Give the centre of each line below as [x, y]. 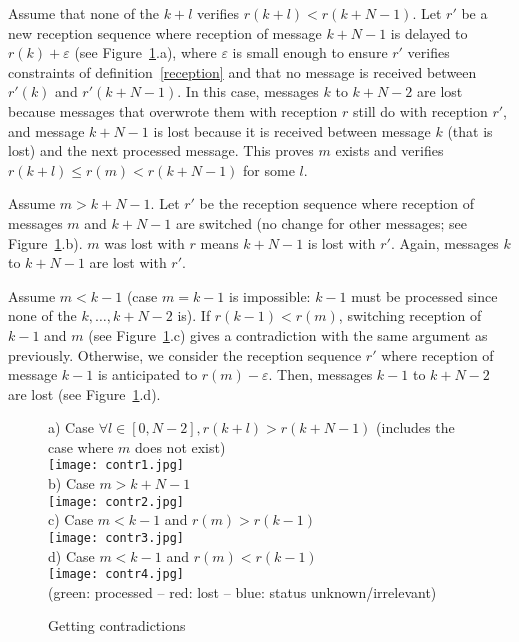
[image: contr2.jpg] [116, 501]
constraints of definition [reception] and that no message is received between [242, 71]
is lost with [341, 242]
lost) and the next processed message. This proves [161, 150]
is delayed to [429, 32]
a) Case [71, 427]
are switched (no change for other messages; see [321, 222]
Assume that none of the [84, 13]
